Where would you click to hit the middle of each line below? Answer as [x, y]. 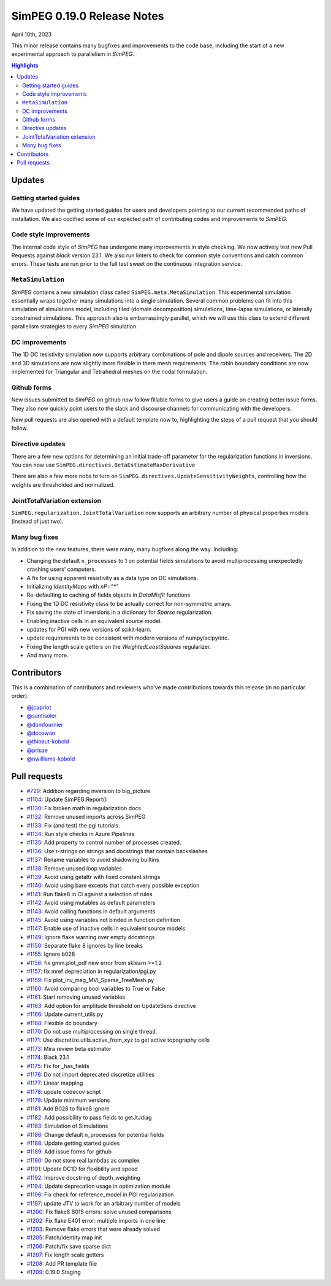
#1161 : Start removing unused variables [76, 997]
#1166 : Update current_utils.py [65, 1014]
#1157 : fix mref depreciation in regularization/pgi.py [91, 971]
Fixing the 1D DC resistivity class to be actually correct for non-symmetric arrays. [129, 603]
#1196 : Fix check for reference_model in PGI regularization [100, 1195]
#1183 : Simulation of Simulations [67, 1126]
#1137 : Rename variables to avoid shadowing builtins [93, 860]
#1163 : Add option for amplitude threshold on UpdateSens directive [111, 1005]
